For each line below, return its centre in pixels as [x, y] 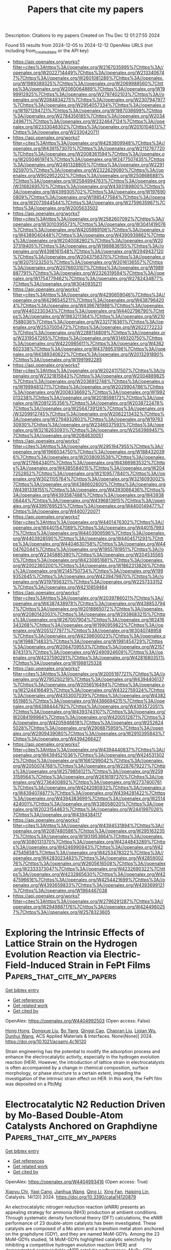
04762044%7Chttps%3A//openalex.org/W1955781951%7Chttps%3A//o [88, 549]
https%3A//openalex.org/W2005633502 [55, 208]
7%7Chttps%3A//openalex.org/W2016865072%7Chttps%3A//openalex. [88, 609]
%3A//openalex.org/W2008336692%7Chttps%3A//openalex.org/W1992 [89, 392]
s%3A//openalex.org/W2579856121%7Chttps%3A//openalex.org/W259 [88, 771]
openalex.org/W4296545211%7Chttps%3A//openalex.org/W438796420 [88, 300]
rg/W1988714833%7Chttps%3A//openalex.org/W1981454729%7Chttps [88, 641]
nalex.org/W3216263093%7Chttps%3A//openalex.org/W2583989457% [88, 430]
